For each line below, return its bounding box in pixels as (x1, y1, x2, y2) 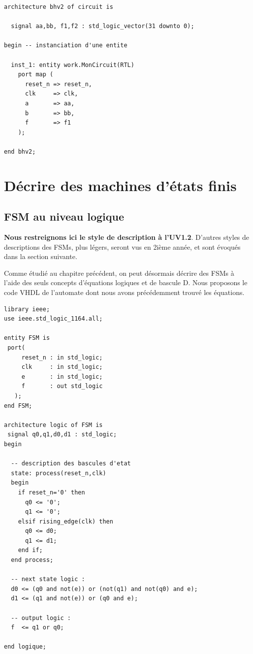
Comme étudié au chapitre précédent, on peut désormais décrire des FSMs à (4, 267, 234, 278)
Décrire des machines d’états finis (4, 175, 237, 195)
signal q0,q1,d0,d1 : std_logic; (7, 431, 117, 438)
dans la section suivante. (4, 251, 77, 262)
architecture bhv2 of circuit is (4, 3, 113, 10)
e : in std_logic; (21, 373, 103, 380)
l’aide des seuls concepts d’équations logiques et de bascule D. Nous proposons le (4, 277, 248, 288)
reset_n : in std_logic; (21, 354, 103, 361)
